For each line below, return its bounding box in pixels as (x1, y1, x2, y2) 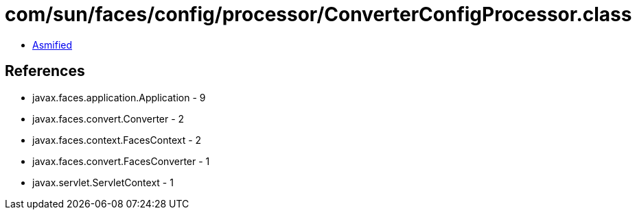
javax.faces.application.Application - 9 (32, 91, 206, 103)
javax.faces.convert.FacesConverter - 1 (32, 155, 210, 167)
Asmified (32, 38, 73, 51)
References (5, 62, 85, 80)
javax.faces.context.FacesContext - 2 (32, 134, 202, 146)
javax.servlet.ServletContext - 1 (32, 176, 174, 188)
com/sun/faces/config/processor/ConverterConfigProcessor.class (5, 3, 632, 26)
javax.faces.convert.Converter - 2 (32, 112, 185, 125)
